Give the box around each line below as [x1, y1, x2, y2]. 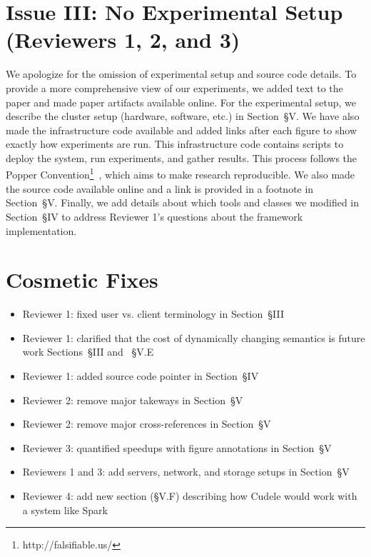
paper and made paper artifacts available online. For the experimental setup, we [6, 94, 356, 109]
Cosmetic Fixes [6, 265, 158, 294]
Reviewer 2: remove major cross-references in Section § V [22, 416, 271, 431]
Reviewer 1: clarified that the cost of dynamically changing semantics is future [22, 330, 365, 345]
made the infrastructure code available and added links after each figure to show [6, 122, 357, 137]
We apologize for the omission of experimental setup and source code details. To [6, 66, 357, 81]
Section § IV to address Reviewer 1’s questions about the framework [6, 209, 303, 224]
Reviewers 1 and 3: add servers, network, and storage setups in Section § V [22, 464, 350, 479]
